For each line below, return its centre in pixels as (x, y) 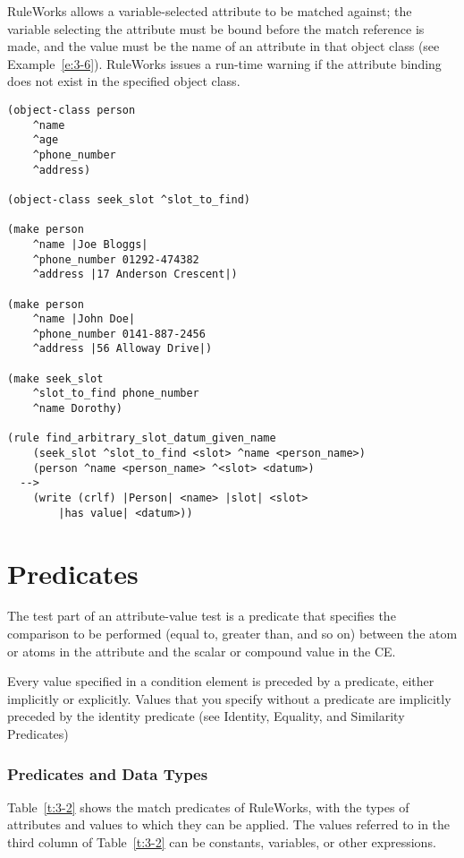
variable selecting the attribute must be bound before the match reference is (216, 28)
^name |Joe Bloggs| (90, 244)
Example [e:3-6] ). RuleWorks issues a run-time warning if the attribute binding (224, 63)
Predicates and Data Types (108, 773)
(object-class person (72, 110)
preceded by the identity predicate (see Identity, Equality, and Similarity (206, 716)
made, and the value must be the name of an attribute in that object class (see (224, 46)
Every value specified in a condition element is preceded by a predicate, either (221, 681)
